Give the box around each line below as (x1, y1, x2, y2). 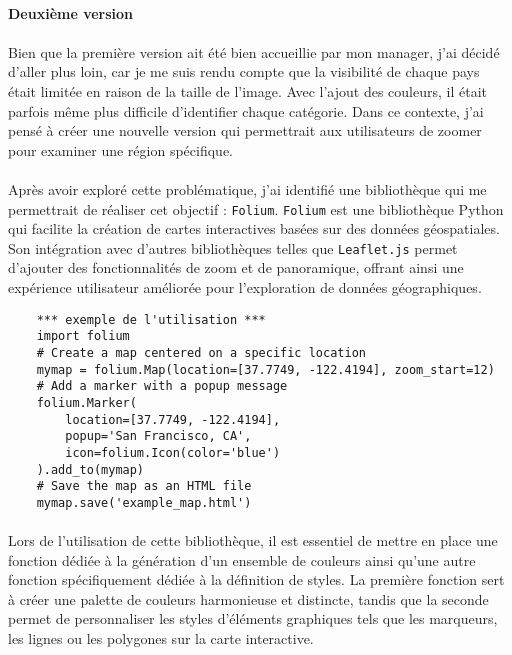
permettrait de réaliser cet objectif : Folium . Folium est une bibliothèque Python (8, 198, 504, 219)
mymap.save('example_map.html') (36, 495, 252, 510)
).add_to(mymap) (36, 462, 145, 477)
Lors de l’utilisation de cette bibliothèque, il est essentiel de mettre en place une (8, 530, 498, 551)
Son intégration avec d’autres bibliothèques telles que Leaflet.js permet (8, 237, 458, 258)
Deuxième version (8, 2, 134, 23)
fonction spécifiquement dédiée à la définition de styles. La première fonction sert (8, 569, 505, 590)
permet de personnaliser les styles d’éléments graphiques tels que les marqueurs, (8, 608, 498, 629)
